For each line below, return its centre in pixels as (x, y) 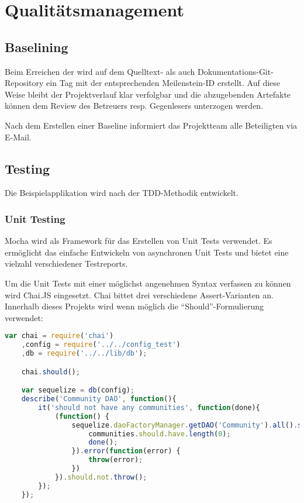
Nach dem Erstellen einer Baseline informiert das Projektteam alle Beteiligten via (151, 125)
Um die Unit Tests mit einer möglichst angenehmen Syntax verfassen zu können (148, 283)
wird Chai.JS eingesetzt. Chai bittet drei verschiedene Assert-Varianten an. (139, 294)
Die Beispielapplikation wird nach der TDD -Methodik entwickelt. (122, 193)
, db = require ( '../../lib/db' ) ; (84, 354)
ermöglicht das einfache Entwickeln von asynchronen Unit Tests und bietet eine (147, 252)
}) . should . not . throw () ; (101, 477)
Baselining (37, 46)
